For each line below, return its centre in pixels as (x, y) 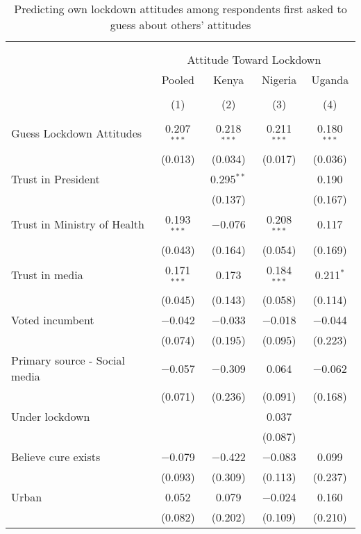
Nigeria (279, 80)
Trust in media (47, 274)
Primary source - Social (68, 360)
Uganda (330, 80)
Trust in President (56, 178)
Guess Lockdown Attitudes (77, 133)
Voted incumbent (53, 320)
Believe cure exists (56, 457)
